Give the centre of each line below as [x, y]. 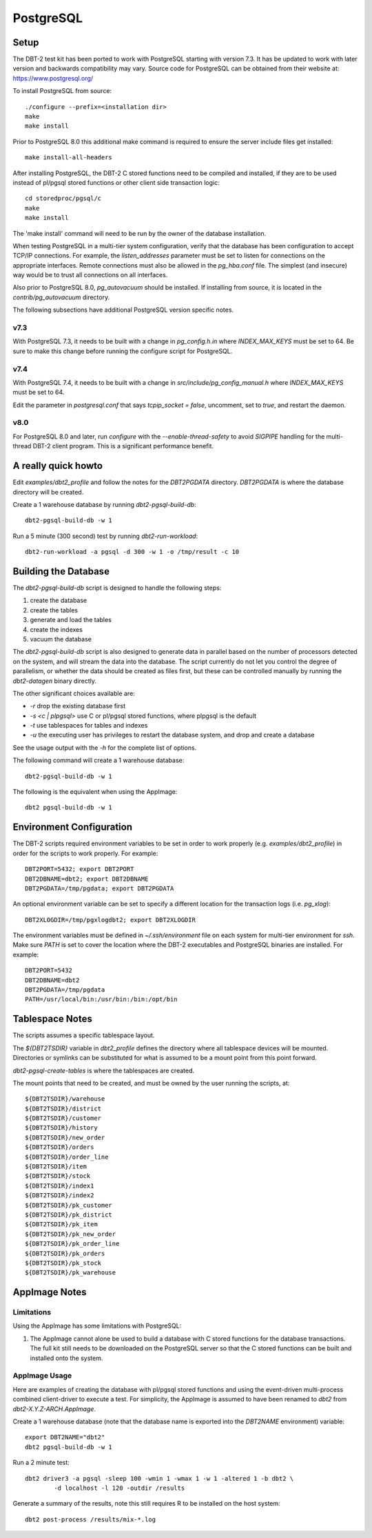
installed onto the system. [66, 1358]
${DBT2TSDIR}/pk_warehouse [71, 1273]
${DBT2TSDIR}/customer [63, 1118]
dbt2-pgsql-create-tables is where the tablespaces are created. [103, 1070]
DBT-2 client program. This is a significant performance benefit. [123, 446]
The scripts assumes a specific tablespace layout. [84, 1035]
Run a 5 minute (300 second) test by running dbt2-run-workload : [105, 536]
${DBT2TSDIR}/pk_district [69, 1215]
